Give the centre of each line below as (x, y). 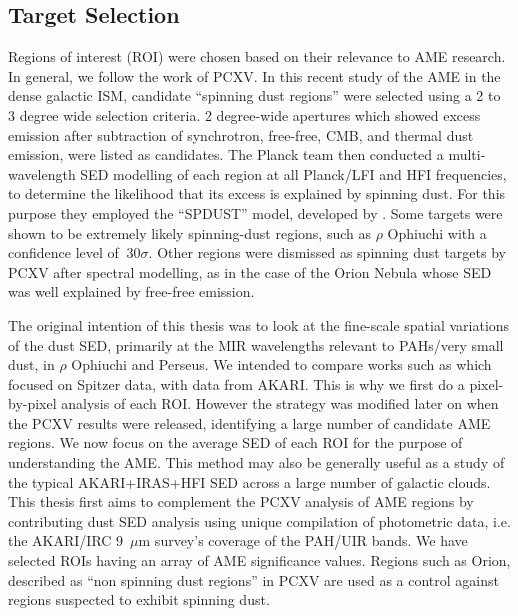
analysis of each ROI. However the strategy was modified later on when (280, 403)
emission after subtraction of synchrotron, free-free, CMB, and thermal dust (241, 134)
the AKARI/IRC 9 (66, 540)
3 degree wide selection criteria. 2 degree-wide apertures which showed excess (244, 114)
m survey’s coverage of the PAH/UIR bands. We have (303, 540)
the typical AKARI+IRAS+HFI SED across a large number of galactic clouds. (249, 481)
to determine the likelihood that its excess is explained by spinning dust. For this (257, 193)
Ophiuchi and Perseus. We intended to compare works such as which (281, 364)
